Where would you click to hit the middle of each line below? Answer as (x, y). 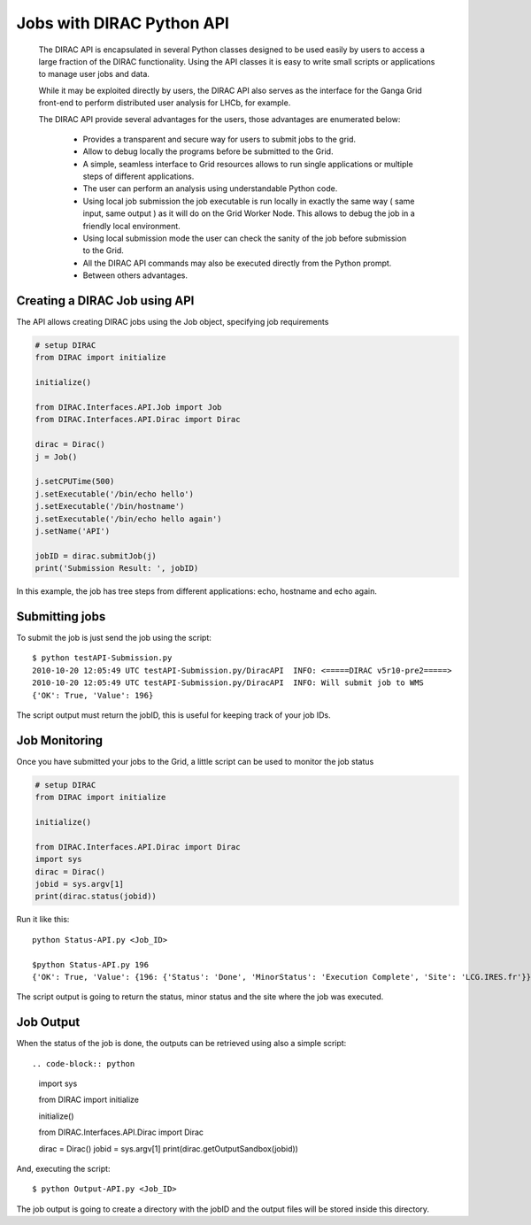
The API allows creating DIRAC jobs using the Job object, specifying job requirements (173, 322)
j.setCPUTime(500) (75, 482)
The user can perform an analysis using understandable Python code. (210, 189)
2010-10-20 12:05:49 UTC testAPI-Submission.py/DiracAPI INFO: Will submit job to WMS (228, 683)
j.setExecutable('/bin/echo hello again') (128, 519)
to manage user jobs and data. (94, 74)
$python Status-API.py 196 (91, 964)
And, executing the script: (63, 1168)
